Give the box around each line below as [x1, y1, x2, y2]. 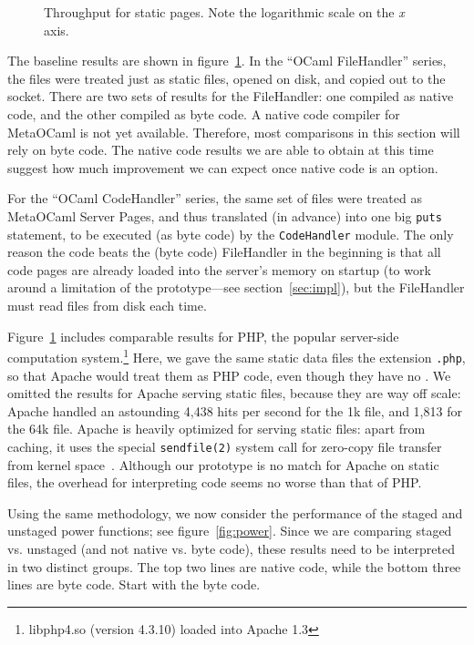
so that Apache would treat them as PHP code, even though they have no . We [7, 365, 451, 384]
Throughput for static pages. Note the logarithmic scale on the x [44, 3, 405, 21]
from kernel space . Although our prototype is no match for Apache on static [7, 455, 439, 474]
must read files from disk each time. [7, 296, 207, 315]
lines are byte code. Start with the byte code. [7, 575, 261, 594]
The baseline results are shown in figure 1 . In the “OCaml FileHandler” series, [7, 51, 447, 70]
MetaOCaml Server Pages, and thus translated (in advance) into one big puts [7, 206, 442, 225]
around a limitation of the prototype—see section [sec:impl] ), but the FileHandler [7, 278, 465, 297]
